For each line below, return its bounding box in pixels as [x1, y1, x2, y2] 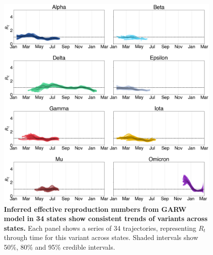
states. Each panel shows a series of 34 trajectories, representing [4, 223, 197, 233]
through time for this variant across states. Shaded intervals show [4, 232, 198, 242]
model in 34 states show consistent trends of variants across [4, 213, 208, 223]
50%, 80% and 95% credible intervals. [4, 242, 115, 252]
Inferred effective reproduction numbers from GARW [4, 204, 187, 214]
